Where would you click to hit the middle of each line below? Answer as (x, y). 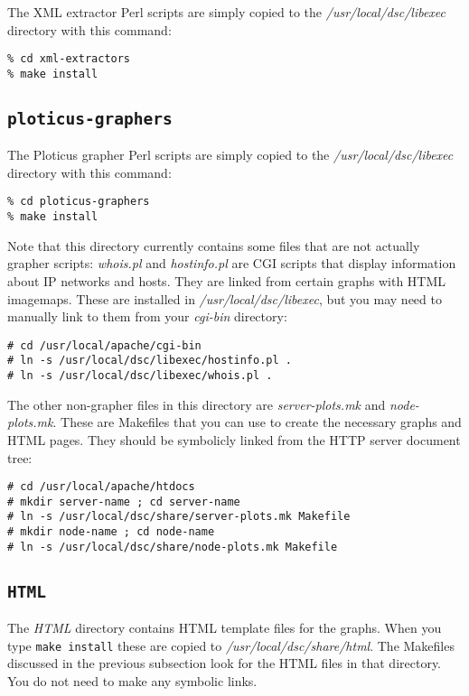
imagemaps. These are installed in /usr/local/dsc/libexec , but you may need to (225, 298)
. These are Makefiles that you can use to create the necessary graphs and (257, 422)
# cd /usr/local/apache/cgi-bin (104, 345)
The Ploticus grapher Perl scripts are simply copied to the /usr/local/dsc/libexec (230, 155)
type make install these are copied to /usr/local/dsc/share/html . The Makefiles (231, 645)
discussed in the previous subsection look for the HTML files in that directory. (225, 663)
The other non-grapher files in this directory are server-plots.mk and (197, 404)
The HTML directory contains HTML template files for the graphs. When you (225, 628)
